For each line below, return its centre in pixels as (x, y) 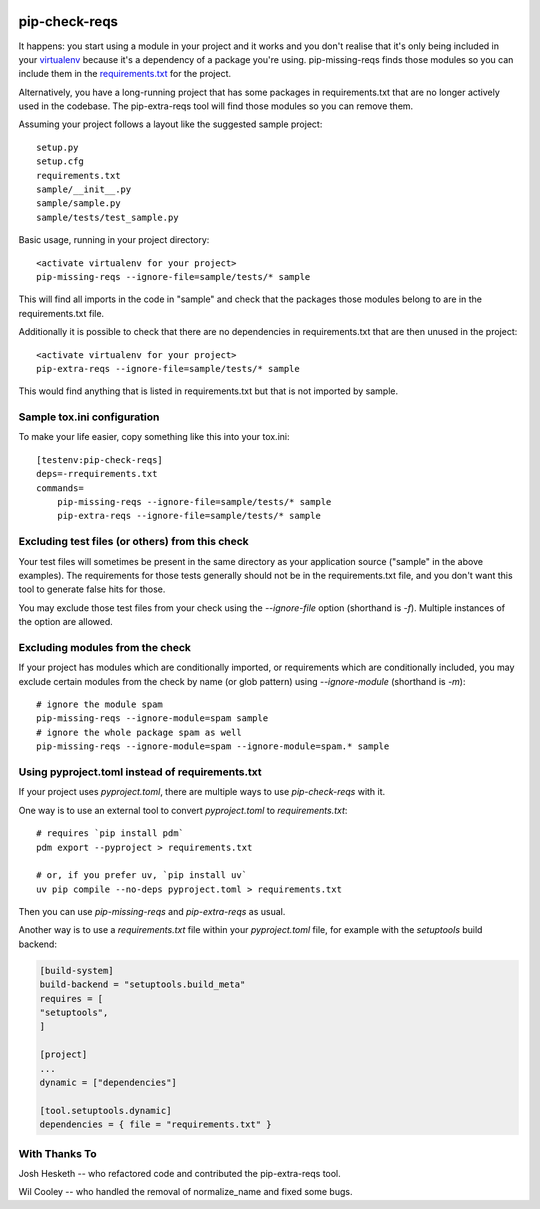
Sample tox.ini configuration (89, 417)
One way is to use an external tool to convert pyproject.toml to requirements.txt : (183, 810)
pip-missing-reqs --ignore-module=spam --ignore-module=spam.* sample (213, 746)
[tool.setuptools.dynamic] (105, 1110)
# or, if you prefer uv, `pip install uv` (142, 875)
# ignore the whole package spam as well (139, 732)
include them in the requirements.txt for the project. (125, 74)
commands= (60, 488)
